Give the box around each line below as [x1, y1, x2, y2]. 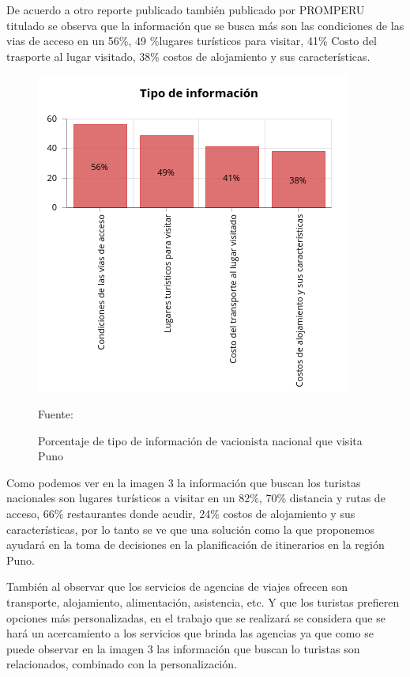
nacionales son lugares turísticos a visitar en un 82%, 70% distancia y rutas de [6, 490, 386, 506]
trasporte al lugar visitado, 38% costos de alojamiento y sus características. [6, 47, 371, 64]
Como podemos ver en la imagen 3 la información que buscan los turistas [6, 474, 361, 490]
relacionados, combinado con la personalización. [6, 656, 237, 672]
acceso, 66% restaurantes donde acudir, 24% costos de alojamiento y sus [6, 505, 355, 521]
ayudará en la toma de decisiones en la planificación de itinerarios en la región [6, 536, 385, 553]
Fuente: [38, 405, 73, 422]
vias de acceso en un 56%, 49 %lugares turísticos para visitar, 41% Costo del [6, 32, 377, 49]
